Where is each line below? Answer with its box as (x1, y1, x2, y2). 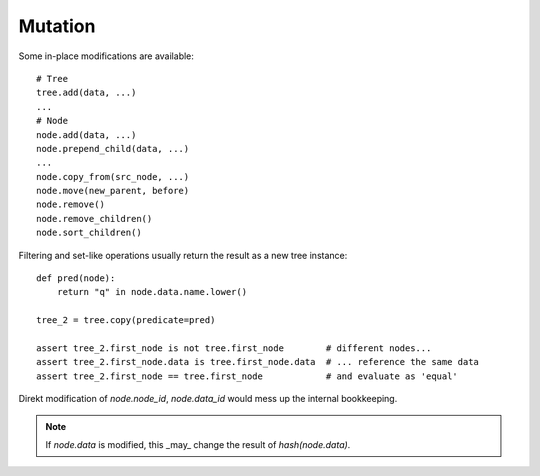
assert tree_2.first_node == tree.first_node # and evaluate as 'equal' (36, 370, 459, 382)
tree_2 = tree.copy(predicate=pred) (36, 315, 216, 326)
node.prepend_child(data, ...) (36, 143, 190, 154)
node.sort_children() (36, 227, 142, 239)
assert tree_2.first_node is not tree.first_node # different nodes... (36, 342, 432, 354)
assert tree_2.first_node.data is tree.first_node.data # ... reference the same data (36, 356, 480, 368)
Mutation (18, 15, 96, 37)
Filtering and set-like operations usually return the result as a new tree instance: (18, 249, 348, 261)
